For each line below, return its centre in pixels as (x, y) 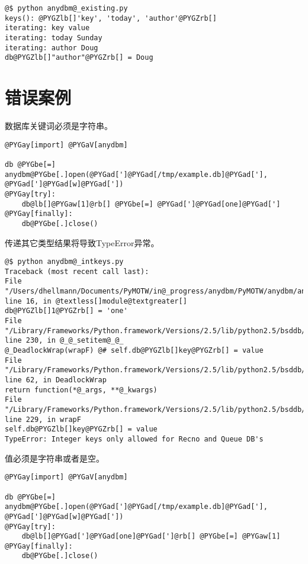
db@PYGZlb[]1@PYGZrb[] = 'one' (66, 311)
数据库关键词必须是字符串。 (59, 126)
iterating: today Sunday (54, 38)
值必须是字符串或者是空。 (54, 458)
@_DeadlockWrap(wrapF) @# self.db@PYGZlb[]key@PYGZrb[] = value (134, 351)
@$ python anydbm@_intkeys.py (64, 262)
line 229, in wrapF (43, 419)
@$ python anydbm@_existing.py (66, 8)
